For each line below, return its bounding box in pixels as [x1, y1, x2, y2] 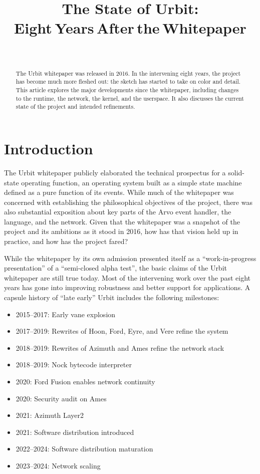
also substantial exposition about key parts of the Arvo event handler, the [4, 206, 231, 217]
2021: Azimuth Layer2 [16, 410, 84, 420]
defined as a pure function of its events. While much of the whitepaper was [4, 187, 234, 197]
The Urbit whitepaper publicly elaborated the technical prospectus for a [4, 167, 226, 177]
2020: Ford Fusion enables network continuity [16, 376, 155, 387]
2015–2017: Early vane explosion [16, 309, 116, 319]
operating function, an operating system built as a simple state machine [21, 177, 242, 187]
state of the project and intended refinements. [16, 102, 135, 111]
